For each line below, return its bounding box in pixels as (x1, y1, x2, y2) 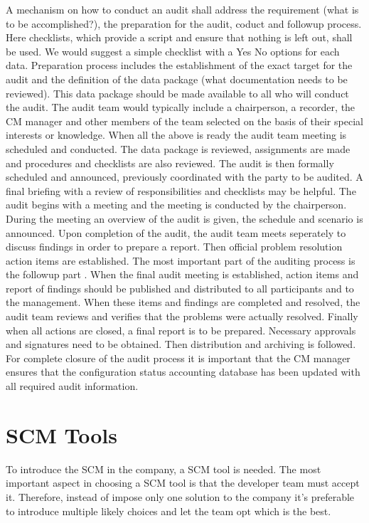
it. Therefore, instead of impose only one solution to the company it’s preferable (6, 489, 355, 504)
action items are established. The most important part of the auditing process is (6, 253, 355, 268)
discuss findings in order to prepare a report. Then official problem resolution (6, 239, 343, 254)
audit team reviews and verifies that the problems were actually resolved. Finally (6, 309, 358, 324)
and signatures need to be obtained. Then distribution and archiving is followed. (6, 337, 356, 352)
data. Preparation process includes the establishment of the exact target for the (6, 58, 353, 73)
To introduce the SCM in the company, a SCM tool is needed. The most (6, 461, 321, 476)
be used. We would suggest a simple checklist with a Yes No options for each (6, 43, 340, 58)
